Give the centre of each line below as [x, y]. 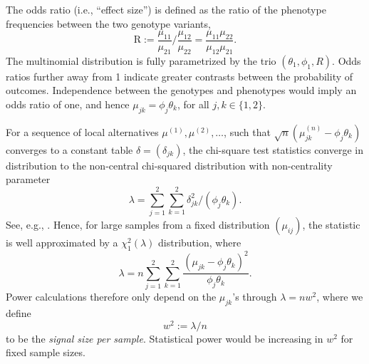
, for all [193, 104]
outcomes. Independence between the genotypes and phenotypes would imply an [181, 90]
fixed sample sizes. [46, 352]
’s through [255, 297]
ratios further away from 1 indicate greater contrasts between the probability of [180, 76]
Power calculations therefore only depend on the [111, 297]
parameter [28, 179]
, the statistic [331, 225]
